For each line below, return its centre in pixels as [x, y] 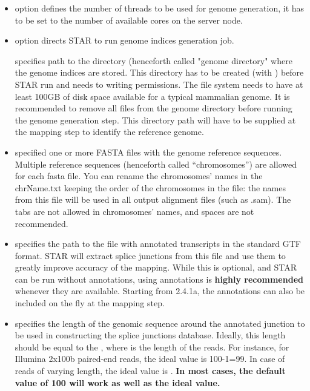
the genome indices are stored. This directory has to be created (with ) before [159, 72]
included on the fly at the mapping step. [90, 303]
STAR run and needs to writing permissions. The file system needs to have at [159, 84]
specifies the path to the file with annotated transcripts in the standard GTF [158, 244]
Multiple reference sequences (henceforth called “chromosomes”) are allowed [156, 164]
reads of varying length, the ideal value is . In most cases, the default [150, 371]
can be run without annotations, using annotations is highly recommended [159, 279]
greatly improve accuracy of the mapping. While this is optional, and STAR [156, 267]
